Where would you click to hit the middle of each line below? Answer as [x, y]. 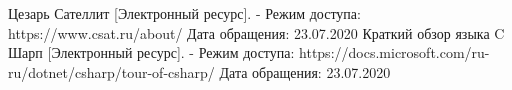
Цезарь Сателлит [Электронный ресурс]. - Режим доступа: [184, 13]
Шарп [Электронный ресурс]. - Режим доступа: [151, 52]
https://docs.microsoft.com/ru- [394, 52]
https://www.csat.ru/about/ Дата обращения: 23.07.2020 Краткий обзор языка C [256, 32]
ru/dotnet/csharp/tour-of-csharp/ [111, 71]
